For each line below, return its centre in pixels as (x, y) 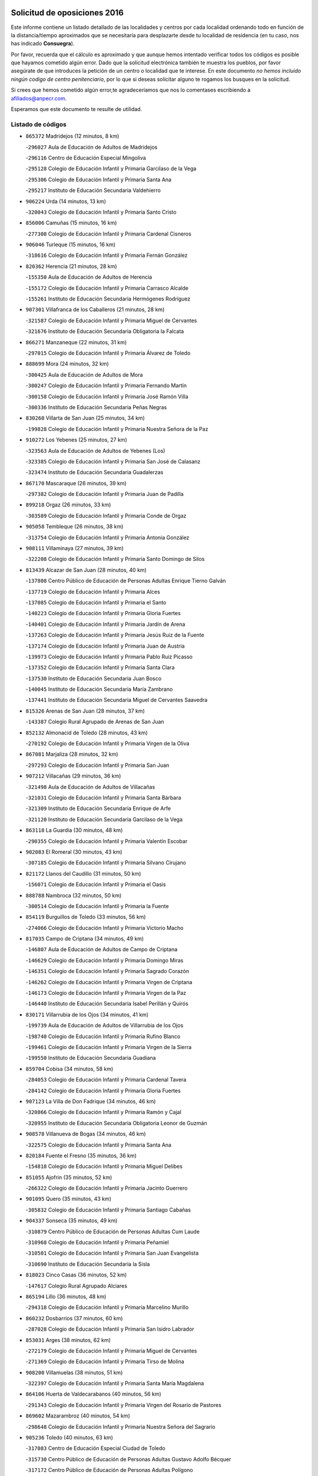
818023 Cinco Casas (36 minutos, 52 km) (76, 1275)
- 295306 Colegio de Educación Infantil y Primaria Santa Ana (99, 179)
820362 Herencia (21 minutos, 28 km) (71, 266)
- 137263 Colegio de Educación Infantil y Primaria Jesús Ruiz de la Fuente (115, 635)
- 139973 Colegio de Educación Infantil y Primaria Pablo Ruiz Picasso (109, 657)
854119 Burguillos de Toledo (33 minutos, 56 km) (86, 917)
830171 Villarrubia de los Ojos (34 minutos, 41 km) (87, 1014)
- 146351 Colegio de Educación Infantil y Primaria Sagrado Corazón (107, 971)
